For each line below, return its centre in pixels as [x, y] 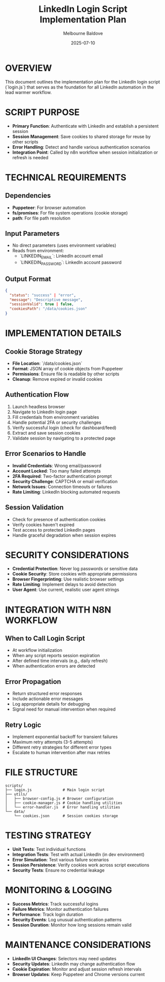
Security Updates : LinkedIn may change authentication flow [74, 964]
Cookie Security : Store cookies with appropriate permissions [75, 574]
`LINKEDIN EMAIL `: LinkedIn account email [61, 257]
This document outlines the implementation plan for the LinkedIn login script [83, 82]
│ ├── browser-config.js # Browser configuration [59, 799]
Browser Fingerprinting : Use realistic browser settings [68, 579]
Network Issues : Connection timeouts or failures [62, 487]
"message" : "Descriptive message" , [46, 300]
